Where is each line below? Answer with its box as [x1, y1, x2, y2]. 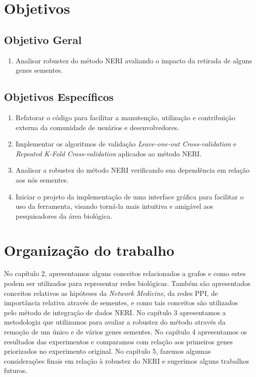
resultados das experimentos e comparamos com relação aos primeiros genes [4, 336, 233, 346]
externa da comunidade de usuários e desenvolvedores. [15, 122, 180, 132]
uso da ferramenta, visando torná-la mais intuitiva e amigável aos [15, 201, 213, 211]
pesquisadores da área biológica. [15, 210, 112, 221]
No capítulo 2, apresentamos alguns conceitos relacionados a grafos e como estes [4, 268, 246, 279]
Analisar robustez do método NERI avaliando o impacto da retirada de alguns [15, 55, 252, 65]
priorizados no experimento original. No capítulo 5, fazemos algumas [4, 346, 211, 356]
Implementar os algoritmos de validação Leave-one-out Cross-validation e [15, 139, 236, 149]
